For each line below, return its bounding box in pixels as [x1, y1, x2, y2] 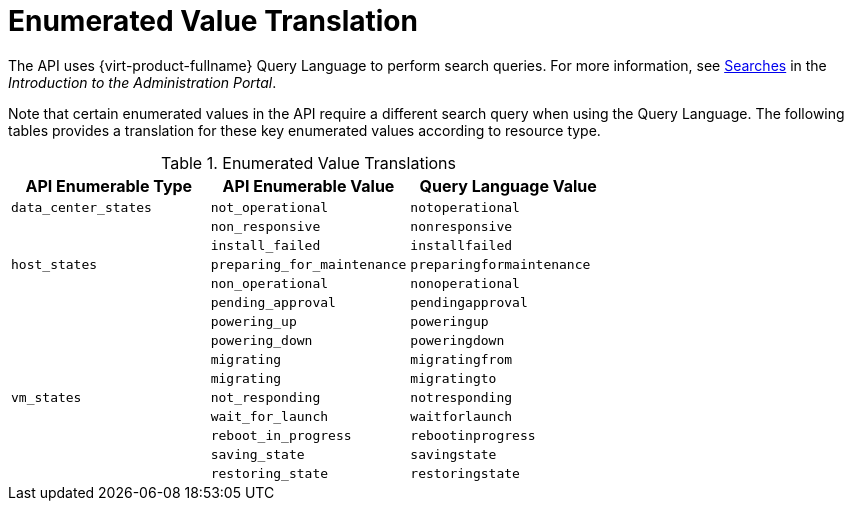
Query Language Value [419, 175, 597, 196]
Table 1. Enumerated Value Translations [161, 152, 457, 173]
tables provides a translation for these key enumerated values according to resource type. [8, 121, 601, 139]
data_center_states [11, 199, 152, 215]
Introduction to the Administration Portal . [8, 73, 277, 91]
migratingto [410, 370, 497, 386]
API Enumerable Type [25, 175, 193, 196]
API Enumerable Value [222, 175, 395, 196]
